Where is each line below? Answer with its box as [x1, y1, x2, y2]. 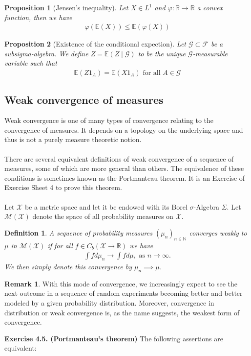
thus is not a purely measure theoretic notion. [4, 134, 142, 144]
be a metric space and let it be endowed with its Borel [24, 201, 188, 212]
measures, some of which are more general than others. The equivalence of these [4, 163, 244, 173]
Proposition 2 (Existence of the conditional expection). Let [4, 39, 186, 49]
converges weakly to [189, 227, 247, 237]
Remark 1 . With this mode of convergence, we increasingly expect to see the [4, 278, 238, 288]
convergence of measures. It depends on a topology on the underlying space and [4, 124, 243, 135]
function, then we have [4, 12, 72, 22]
